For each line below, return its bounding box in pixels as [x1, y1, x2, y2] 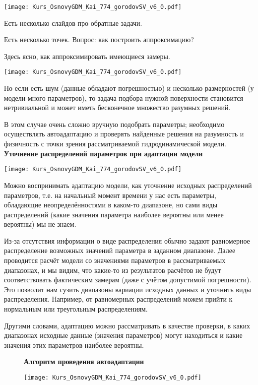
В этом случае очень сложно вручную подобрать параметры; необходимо [4, 119, 225, 129]
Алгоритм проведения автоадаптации [24, 356, 144, 367]
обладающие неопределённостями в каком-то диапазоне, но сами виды [4, 199, 218, 210]
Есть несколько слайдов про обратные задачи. [4, 17, 142, 28]
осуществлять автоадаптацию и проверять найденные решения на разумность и [4, 128, 244, 139]
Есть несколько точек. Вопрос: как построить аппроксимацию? [4, 34, 194, 45]
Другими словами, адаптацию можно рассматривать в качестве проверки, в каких [4, 320, 250, 330]
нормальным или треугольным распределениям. [4, 304, 148, 314]
